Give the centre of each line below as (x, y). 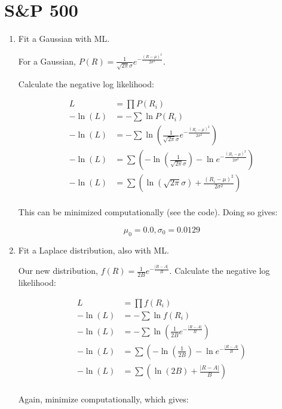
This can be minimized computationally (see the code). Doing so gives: (148, 212)
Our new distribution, (58, 271)
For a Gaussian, (47, 61)
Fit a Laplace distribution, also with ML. (94, 250)
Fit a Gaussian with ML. (64, 39)
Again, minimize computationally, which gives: (103, 399)
